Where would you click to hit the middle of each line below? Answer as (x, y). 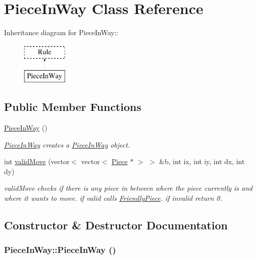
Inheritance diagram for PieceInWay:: (61, 32)
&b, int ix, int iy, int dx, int (202, 161)
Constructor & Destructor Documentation (116, 225)
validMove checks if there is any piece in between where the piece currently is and (128, 188)
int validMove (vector (37, 161)
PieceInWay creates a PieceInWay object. (67, 144)
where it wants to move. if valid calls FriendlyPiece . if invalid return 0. (113, 198)
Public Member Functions (73, 107)
